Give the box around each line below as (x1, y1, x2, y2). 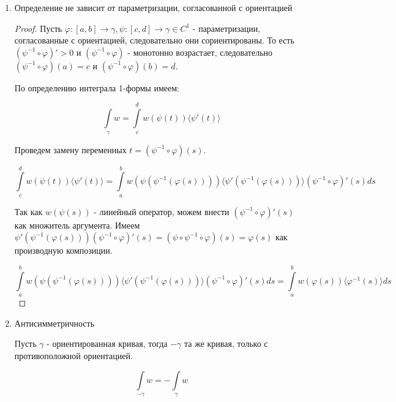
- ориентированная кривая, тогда (47, 337, 168, 350)
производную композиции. (14, 244, 113, 257)
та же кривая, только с (184, 337, 268, 350)
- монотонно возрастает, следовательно (127, 45, 273, 58)
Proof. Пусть (14, 21, 62, 34)
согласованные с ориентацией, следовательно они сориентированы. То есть (14, 34, 294, 47)
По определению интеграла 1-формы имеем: (14, 81, 179, 94)
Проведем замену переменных (14, 143, 127, 156)
